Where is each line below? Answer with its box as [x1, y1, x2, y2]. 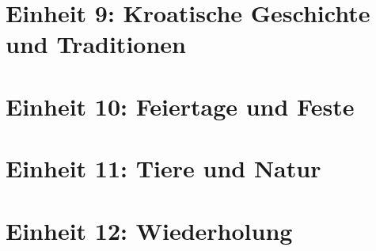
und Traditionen [6, 28, 186, 60]
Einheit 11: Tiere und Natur [6, 152, 321, 184]
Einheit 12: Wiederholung [6, 214, 293, 246]
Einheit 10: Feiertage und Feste [6, 89, 355, 122]
